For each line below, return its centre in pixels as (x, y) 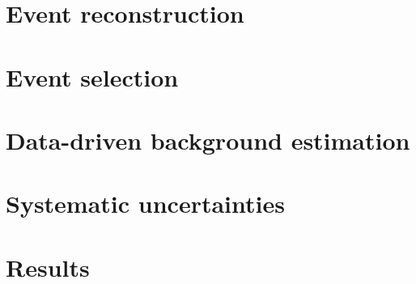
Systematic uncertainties (145, 203)
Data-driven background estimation (208, 140)
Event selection (92, 76)
